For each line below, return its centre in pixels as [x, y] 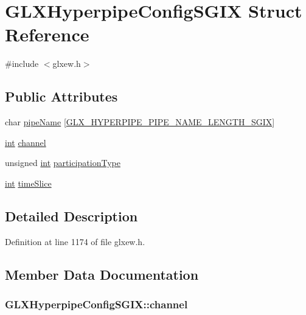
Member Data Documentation [102, 274]
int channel [26, 142]
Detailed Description [71, 216]
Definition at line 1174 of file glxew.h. [75, 241]
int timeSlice [28, 183]
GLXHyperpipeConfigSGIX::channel [96, 304]
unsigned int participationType [63, 163]
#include [22, 64]
